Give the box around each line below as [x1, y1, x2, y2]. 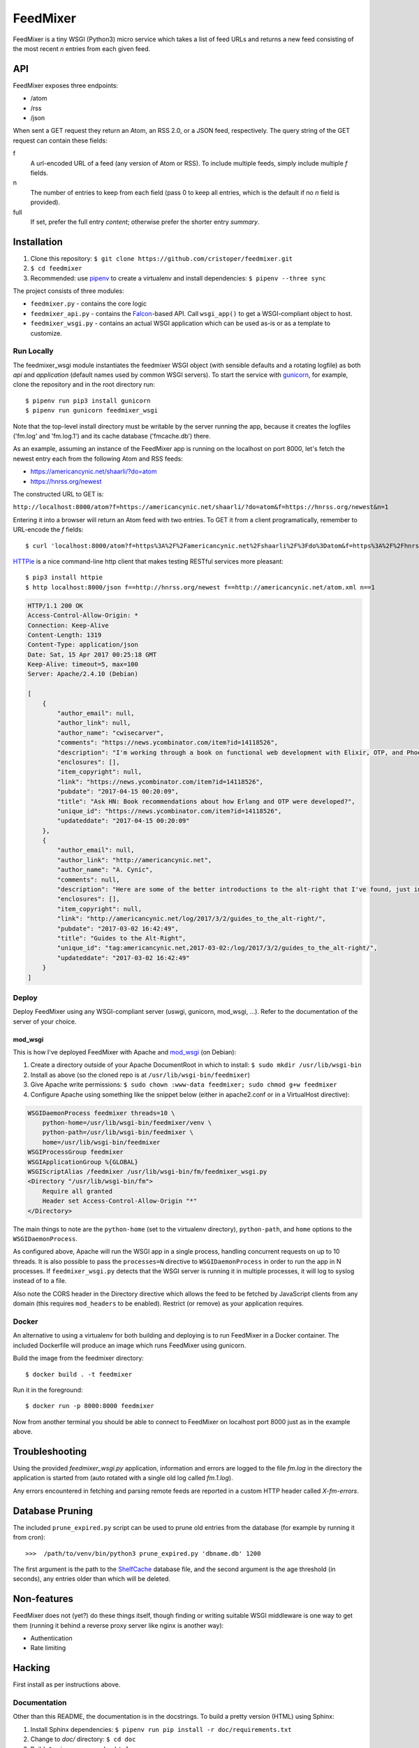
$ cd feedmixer [30, 264, 83, 273]
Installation [13, 236, 63, 248]
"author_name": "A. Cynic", [57, 866, 154, 874]
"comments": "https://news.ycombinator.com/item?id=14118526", [57, 738, 279, 747]
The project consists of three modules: [13, 287, 125, 295]
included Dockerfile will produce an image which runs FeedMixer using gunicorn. [13, 1341, 247, 1349]
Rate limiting [30, 1644, 66, 1652]
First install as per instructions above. [13, 1680, 121, 1689]
